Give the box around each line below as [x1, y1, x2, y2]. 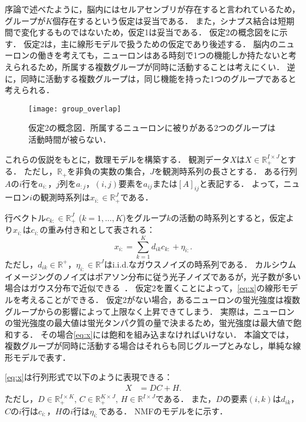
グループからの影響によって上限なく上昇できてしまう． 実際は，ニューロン [5, 305, 295, 317]
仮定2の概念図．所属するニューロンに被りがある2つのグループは [28, 121, 276, 134]
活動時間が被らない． [28, 133, 111, 145]
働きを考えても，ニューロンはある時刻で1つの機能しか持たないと [37, 49, 289, 61]
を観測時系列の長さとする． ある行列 [154, 165, 298, 177]
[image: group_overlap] [28, 104, 121, 113]
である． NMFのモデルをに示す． [98, 404, 228, 417]
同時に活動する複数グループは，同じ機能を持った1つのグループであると [21, 72, 297, 84]
